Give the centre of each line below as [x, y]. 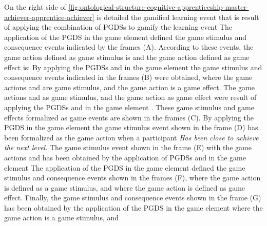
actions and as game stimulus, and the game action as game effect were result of [130, 97]
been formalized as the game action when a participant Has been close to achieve [131, 137]
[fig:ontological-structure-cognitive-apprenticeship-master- [159, 7]
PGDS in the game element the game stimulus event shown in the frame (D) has [131, 127]
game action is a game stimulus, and [62, 218]
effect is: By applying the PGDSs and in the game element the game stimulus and [133, 67]
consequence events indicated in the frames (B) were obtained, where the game [128, 77]
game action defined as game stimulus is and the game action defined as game [127, 57]
